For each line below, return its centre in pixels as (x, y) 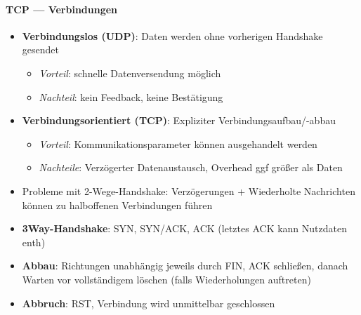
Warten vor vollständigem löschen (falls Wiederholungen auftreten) (166, 279)
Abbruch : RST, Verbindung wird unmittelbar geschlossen (149, 303)
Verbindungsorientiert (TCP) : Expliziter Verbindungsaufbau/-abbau (179, 120)
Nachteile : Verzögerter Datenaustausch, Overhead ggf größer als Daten (191, 167)
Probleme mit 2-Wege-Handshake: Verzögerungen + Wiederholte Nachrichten (189, 190)
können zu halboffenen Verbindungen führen (117, 205)
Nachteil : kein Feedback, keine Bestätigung (131, 96)
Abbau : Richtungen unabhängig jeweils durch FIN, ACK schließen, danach (185, 266)
